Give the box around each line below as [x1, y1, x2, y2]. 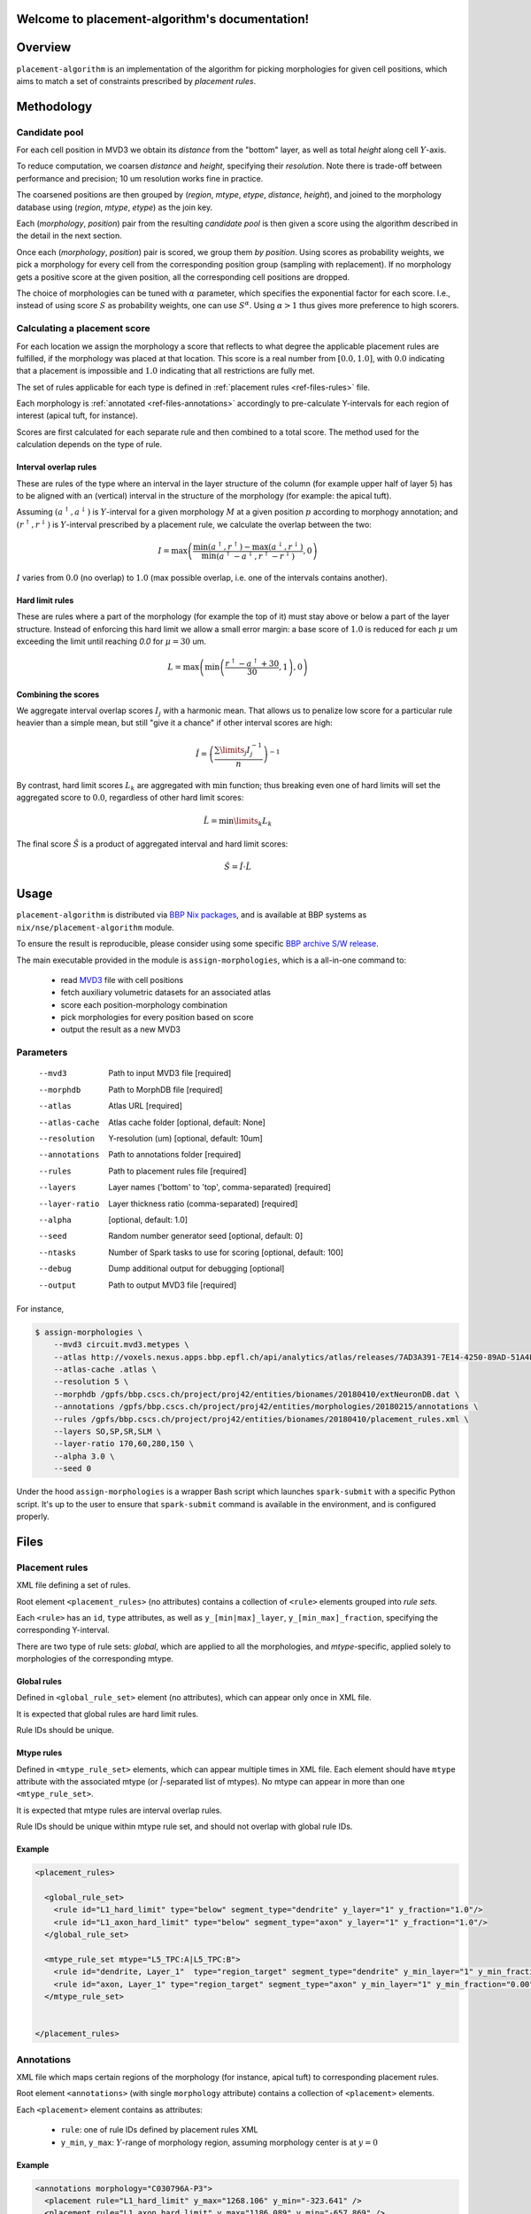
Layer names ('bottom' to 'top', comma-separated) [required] [108, 1182, 331, 1193]
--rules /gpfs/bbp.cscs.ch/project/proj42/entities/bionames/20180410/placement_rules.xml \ [53, 1413, 469, 1424]
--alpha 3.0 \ [53, 1451, 115, 1461]
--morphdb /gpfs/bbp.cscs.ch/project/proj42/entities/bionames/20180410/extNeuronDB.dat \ [53, 1389, 460, 1399]
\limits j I [219, 745, 251, 757]
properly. [16, 1511, 50, 1521]
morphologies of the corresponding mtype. [16, 1653, 174, 1664]
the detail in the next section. [16, 230, 123, 241]
